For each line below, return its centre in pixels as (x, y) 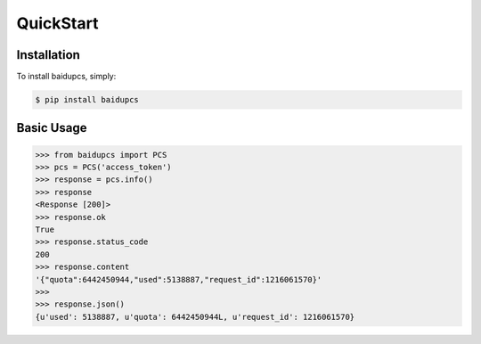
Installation (48, 55)
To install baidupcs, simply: (66, 77)
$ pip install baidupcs (87, 100)
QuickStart (57, 23)
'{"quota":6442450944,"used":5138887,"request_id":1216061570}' (179, 279)
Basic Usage (52, 128)
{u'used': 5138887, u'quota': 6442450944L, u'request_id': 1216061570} (195, 317)
